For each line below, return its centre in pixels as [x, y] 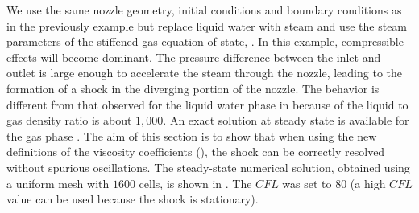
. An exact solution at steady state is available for [286, 120]
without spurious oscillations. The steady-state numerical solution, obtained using [208, 167]
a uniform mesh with [58, 183]
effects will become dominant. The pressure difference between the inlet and [194, 57]
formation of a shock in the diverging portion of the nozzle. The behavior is [193, 88]
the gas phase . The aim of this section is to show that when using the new [192, 135]
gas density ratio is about [69, 120]
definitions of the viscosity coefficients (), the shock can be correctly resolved [196, 152]
